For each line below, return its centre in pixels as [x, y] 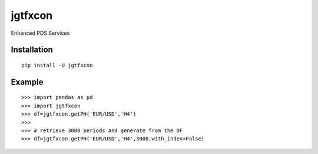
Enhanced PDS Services [40, 33]
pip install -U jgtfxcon [57, 65]
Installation [32, 50]
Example [27, 82]
